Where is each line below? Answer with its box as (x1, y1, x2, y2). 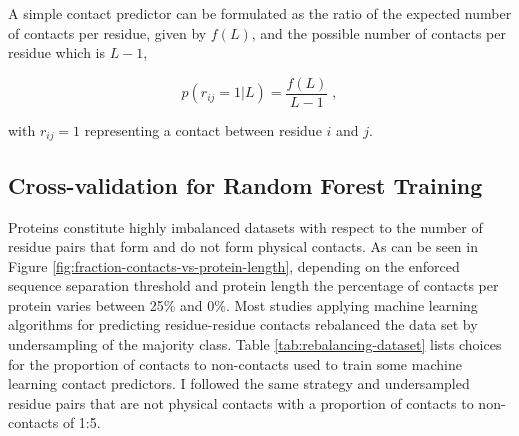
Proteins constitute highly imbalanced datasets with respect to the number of (8, 216, 483, 237)
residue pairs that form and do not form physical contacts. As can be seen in (8, 236, 478, 257)
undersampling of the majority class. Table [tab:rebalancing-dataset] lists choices (8, 334, 502, 355)
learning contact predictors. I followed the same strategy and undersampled (8, 373, 470, 394)
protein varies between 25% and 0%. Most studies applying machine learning (8, 294, 478, 315)
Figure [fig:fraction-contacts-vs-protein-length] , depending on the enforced (8, 255, 460, 276)
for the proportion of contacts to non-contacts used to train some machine (8, 353, 462, 374)
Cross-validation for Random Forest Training (8, 169, 483, 200)
